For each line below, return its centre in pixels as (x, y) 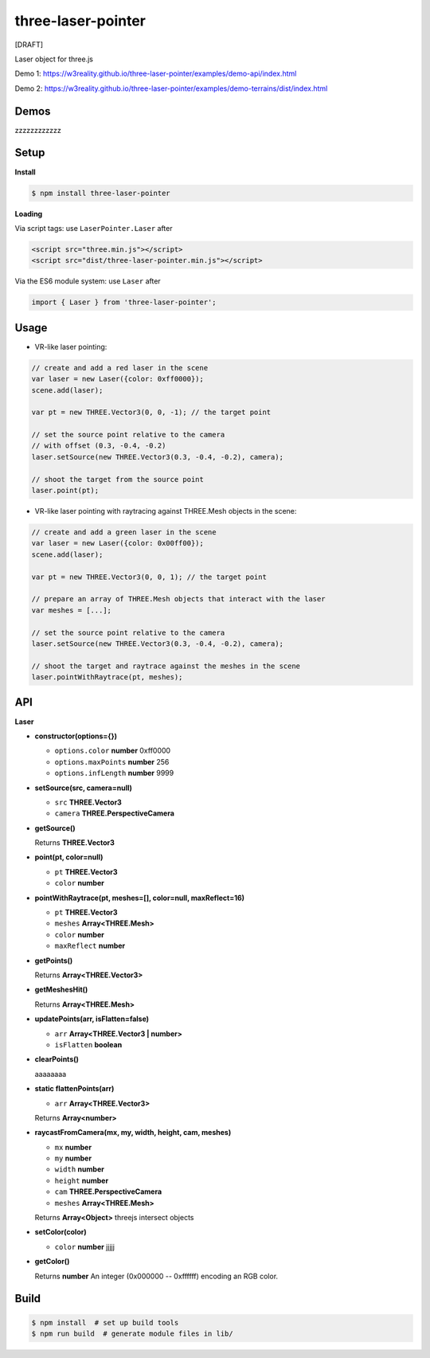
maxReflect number (90, 946)
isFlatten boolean (88, 1044)
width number (80, 1169)
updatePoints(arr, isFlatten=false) (92, 1019)
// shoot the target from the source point (118, 479)
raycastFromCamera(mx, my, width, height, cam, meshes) (133, 1133)
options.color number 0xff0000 (113, 751)
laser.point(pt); (65, 491)
